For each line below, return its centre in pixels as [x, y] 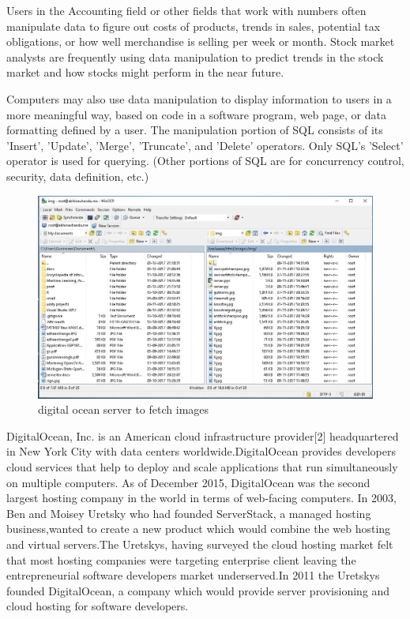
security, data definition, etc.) [78, 176]
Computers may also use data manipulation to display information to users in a [199, 98]
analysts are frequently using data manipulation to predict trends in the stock [195, 56]
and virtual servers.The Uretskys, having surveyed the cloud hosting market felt [200, 544]
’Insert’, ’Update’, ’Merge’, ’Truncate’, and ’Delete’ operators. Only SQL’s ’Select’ [205, 145]
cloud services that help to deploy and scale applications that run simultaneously [202, 467]
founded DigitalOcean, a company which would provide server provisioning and [198, 590]
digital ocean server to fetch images [124, 409]
